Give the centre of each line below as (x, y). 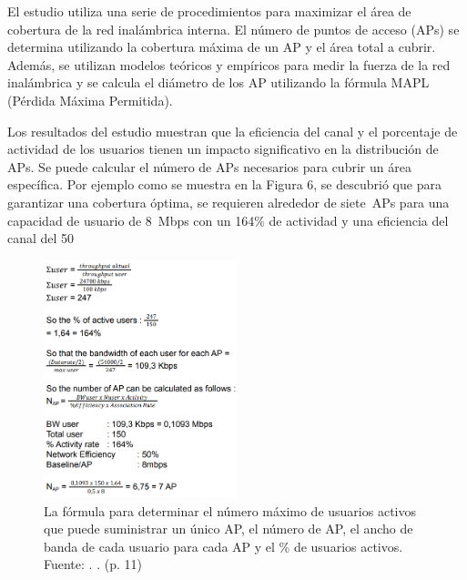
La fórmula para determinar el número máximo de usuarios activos (230, 510)
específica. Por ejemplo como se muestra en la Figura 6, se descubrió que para (224, 184)
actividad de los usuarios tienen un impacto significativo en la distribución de (223, 149)
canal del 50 (41, 238)
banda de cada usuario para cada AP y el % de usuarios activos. (223, 546)
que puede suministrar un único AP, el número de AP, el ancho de (228, 529)
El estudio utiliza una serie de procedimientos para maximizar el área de (209, 11)
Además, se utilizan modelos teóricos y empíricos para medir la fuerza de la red (229, 64)
